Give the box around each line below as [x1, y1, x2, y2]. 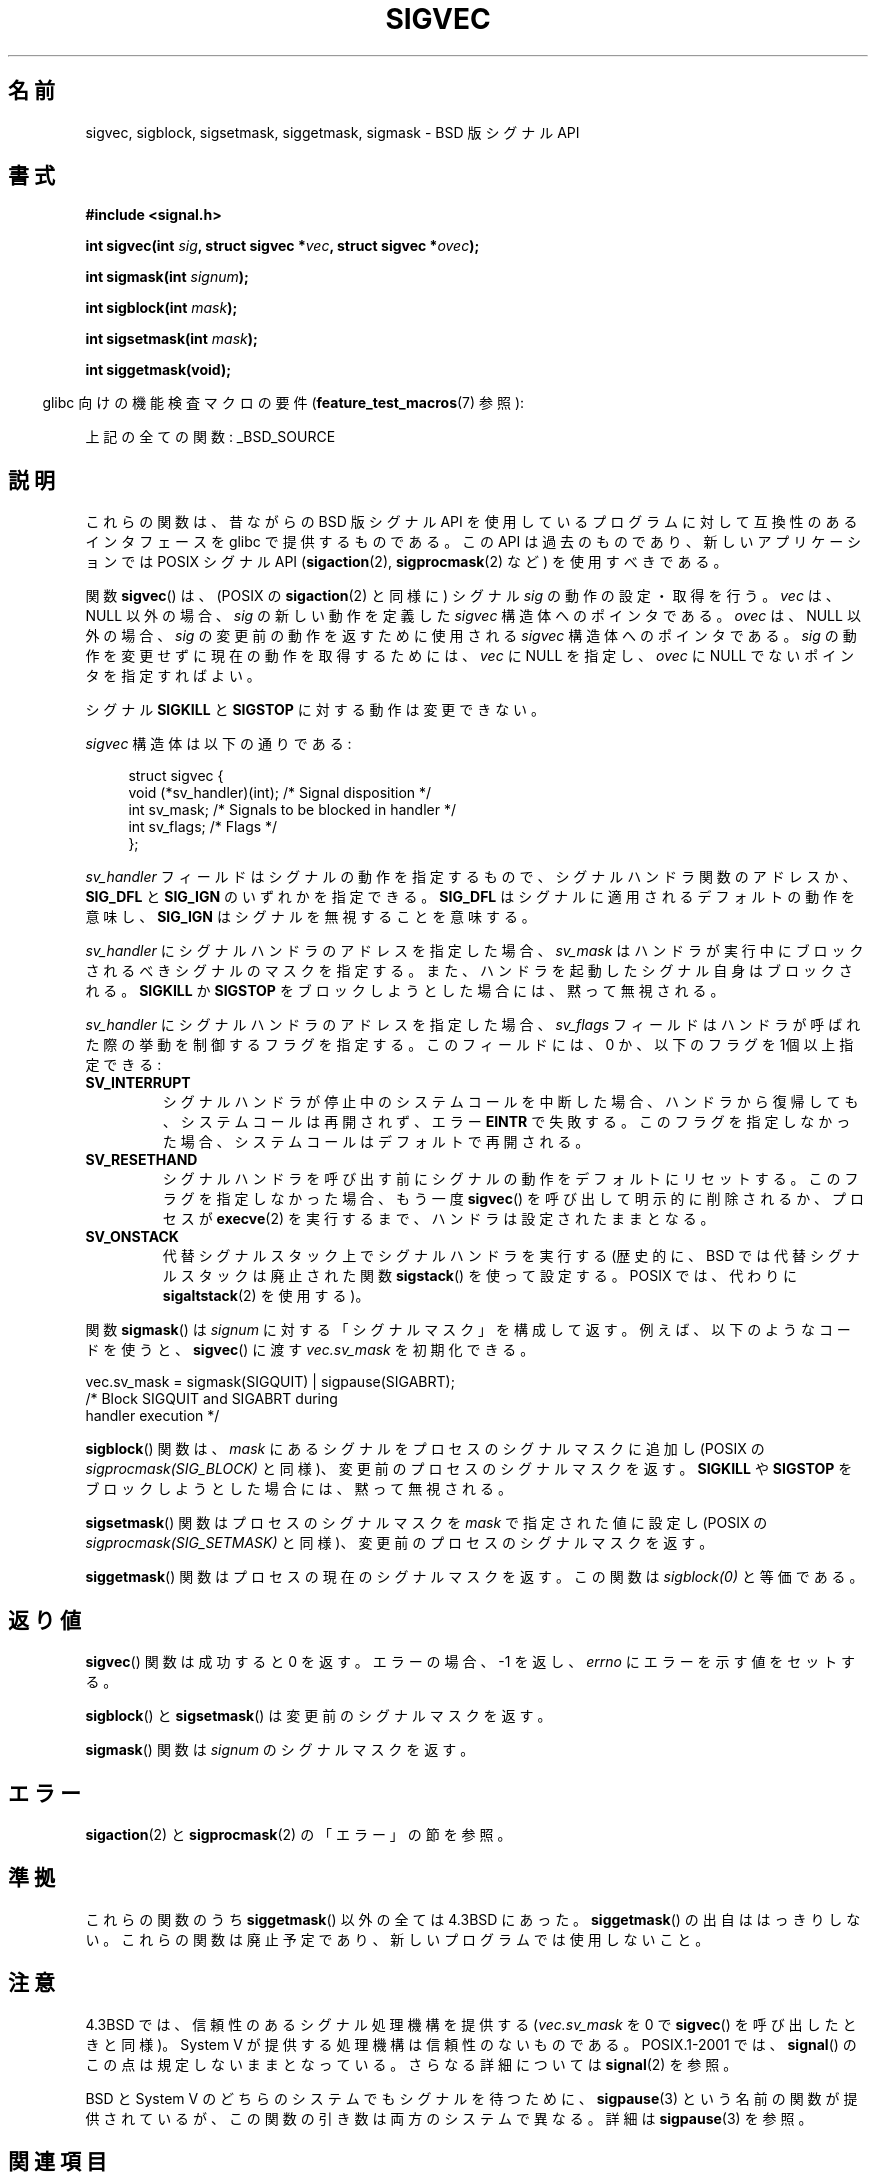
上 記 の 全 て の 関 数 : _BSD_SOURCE [85, 428, 336, 446]
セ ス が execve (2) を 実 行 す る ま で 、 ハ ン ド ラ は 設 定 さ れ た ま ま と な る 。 [162, 1210, 715, 1228]
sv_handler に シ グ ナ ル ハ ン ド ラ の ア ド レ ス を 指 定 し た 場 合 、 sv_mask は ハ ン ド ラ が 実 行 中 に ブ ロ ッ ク [85, 942, 864, 960]
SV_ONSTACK [85, 1228, 179, 1246]
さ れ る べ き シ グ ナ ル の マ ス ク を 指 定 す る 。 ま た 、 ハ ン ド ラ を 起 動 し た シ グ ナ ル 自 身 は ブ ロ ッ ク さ [85, 962, 853, 980]
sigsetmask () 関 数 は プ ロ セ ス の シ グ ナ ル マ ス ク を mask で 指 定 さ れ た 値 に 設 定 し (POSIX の [85, 1514, 768, 1532]
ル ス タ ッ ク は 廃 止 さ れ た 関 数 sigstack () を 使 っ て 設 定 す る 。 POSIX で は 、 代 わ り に [162, 1267, 798, 1285]
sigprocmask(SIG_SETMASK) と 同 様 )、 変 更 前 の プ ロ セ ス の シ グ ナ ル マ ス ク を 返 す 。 [85, 1534, 714, 1552]
